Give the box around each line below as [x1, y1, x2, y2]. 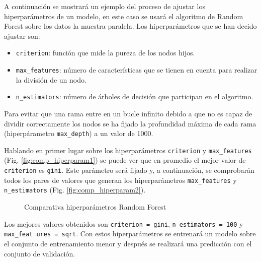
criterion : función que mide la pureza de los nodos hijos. [16, 47, 195, 58]
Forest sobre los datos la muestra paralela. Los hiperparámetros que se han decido [4, 21, 257, 31]
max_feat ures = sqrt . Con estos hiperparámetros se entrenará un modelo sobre [4, 228, 256, 239]
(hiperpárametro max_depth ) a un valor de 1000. [4, 128, 153, 139]
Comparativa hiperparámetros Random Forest [24, 202, 166, 212]
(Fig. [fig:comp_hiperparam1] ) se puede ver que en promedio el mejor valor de [4, 155, 246, 165]
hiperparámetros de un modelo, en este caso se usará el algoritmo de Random [4, 11, 243, 21]
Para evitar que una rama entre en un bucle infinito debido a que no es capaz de [4, 108, 252, 118]
